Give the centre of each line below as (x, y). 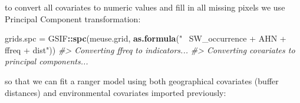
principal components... (47, 61)
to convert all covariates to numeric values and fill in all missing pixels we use (145, 7)
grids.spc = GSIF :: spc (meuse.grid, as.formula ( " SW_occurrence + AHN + (146, 38)
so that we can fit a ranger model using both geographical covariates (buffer (142, 80)
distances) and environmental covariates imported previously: (116, 92)
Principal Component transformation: (73, 18)
